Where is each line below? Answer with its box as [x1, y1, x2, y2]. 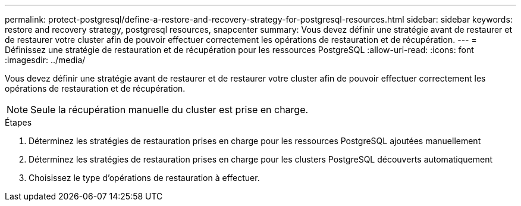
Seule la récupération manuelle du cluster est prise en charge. [30, 104, 309, 116]
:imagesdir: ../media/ [5, 55, 86, 65]
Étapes [5, 117, 32, 127]
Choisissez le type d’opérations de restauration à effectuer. [29, 173, 260, 183]
